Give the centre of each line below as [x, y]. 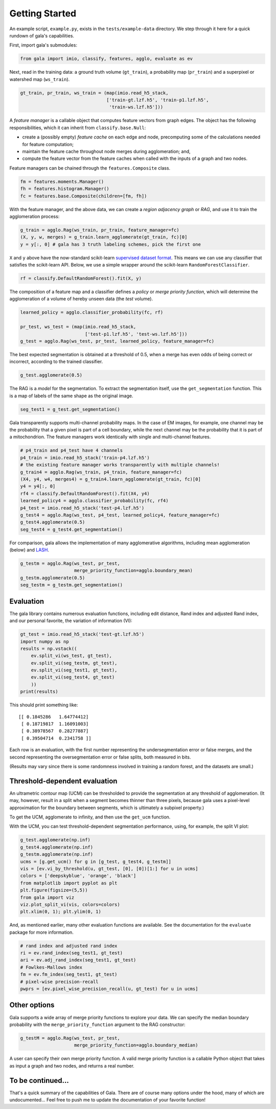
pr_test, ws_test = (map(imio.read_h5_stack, [78, 327]
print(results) [39, 692]
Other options [32, 1005]
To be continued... [39, 1081]
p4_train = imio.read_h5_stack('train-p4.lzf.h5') [85, 458]
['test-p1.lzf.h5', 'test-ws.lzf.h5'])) [136, 334]
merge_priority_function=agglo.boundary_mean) [134, 571]
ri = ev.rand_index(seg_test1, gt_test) [71, 953]
